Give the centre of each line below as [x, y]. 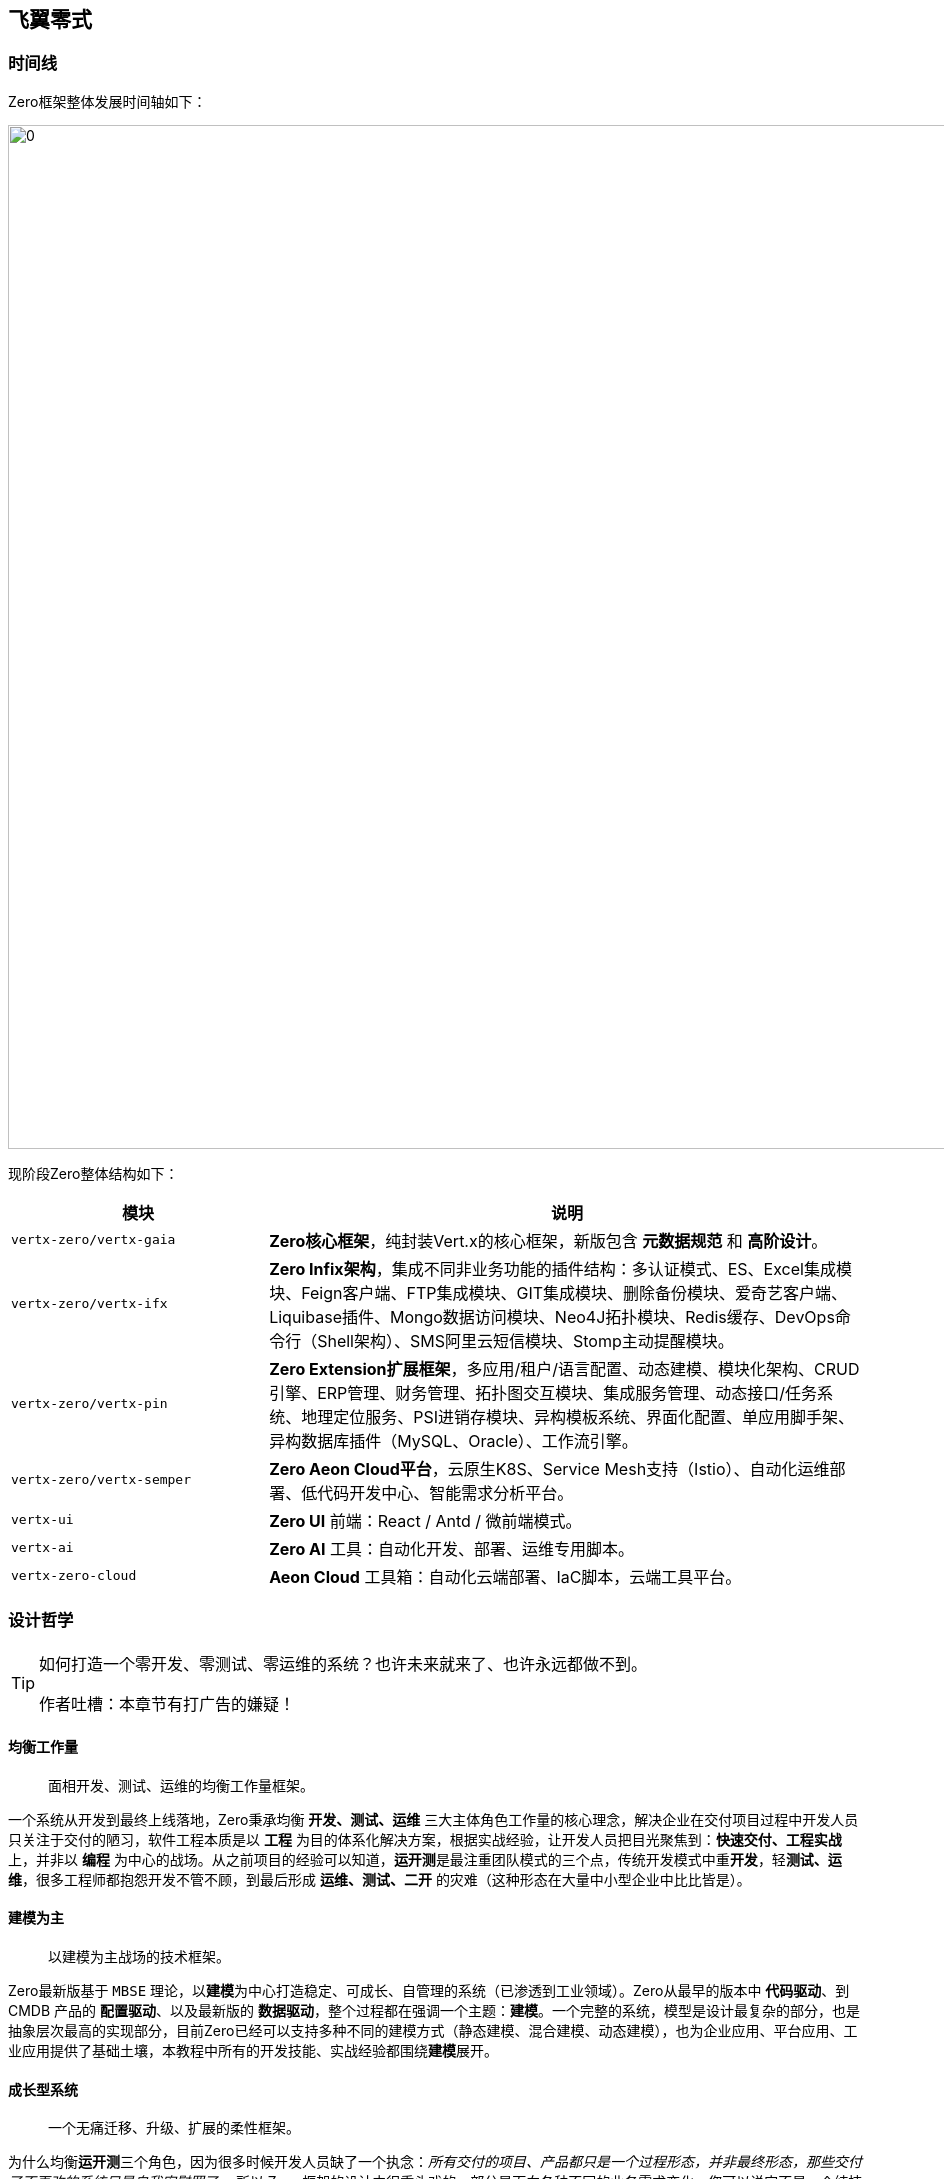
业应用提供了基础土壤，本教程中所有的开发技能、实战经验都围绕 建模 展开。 [253, 2050]
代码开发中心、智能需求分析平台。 [445, 1492]
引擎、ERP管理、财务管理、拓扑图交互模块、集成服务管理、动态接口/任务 [543, 1392]
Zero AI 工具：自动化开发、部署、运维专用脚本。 [452, 1548]
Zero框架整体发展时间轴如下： [107, 101]
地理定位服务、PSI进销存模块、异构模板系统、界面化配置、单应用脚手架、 [577, 1416]
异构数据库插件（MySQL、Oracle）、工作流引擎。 [453, 1440]
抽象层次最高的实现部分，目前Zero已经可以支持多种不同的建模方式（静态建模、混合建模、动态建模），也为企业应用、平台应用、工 [433, 2030]
